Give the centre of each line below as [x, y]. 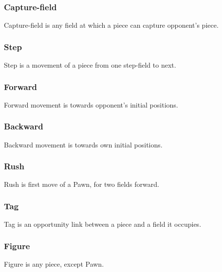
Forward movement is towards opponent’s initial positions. [91, 104]
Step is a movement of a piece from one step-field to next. [90, 65]
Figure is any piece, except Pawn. [54, 264]
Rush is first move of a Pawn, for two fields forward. [82, 184]
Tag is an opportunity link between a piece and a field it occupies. [103, 224]
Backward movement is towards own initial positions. [83, 144]
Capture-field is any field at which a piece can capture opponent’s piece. [111, 25]
